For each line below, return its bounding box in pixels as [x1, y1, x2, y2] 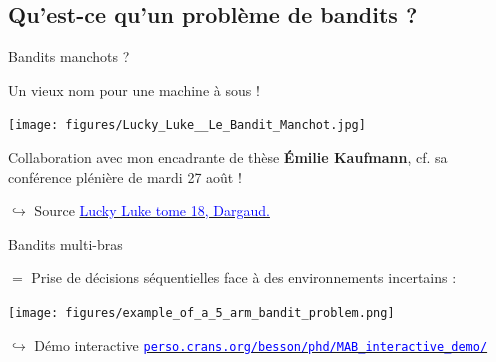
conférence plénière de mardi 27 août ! [8, 166, 242, 187]
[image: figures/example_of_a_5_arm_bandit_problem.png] [8, 306, 395, 321]
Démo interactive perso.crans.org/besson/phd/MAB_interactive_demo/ [34, 334, 488, 355]
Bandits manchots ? [8, 46, 130, 67]
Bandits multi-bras [8, 233, 123, 254]
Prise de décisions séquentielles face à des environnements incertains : [31, 267, 457, 288]
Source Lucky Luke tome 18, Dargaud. [34, 200, 270, 221]
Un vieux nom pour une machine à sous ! [8, 79, 260, 100]
